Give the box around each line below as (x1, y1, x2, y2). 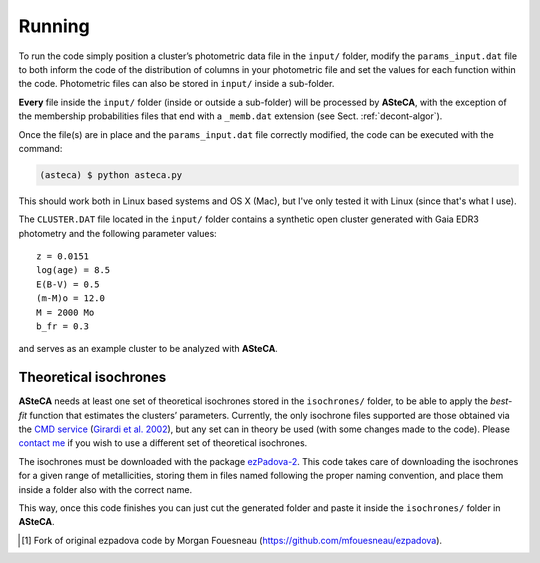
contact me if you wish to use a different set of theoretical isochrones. (18, 437, 308, 449)
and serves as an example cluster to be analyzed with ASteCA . (18, 343, 279, 355)
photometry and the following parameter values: (18, 227, 217, 239)
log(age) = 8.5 (36, 265, 111, 276)
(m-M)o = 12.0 (36, 293, 105, 304)
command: (18, 142, 63, 154)
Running (18, 15, 90, 37)
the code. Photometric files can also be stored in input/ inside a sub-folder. (18, 78, 335, 90)
